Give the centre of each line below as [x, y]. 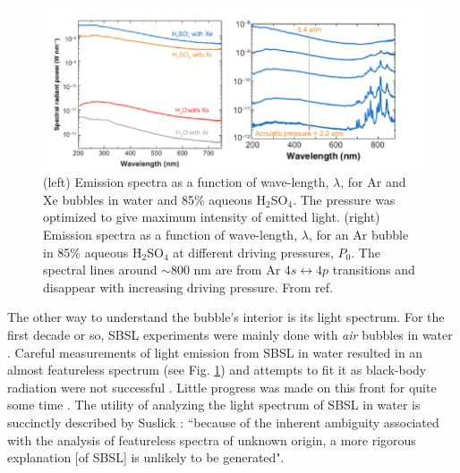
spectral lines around [100, 270]
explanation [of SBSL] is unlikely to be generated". [146, 457]
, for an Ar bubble [358, 235]
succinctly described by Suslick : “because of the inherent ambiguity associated [223, 422]
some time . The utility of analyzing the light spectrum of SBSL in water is [214, 405]
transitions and [374, 270]
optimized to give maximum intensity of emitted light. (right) [212, 217]
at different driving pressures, [253, 252]
